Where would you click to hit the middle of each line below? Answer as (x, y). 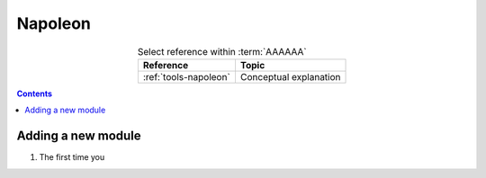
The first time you (72, 157)
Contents (35, 93)
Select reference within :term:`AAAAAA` (222, 51)
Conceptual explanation (290, 76)
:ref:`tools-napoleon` (187, 76)
